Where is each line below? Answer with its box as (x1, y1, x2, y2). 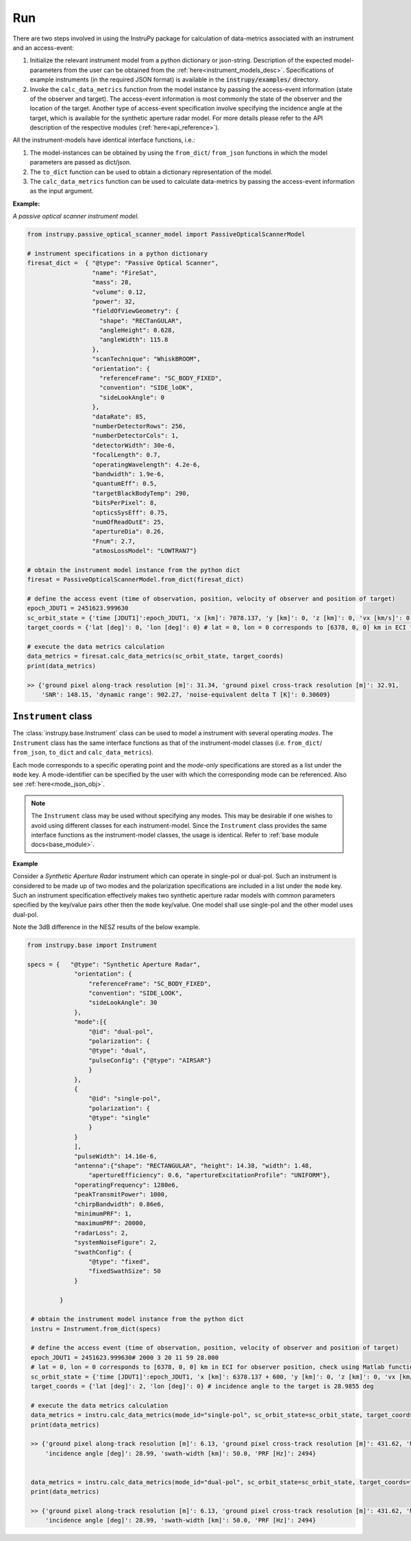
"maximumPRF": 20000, (74, 1220, 147, 1227)
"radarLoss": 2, (74, 1229, 129, 1237)
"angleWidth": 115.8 (99, 336, 169, 344)
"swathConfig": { (74, 1248, 133, 1256)
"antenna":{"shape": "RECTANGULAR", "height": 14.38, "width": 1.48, (74, 1162, 313, 1170)
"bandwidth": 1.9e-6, (92, 470, 164, 478)
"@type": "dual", (88, 1047, 147, 1055)
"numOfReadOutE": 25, (92, 518, 164, 526)
